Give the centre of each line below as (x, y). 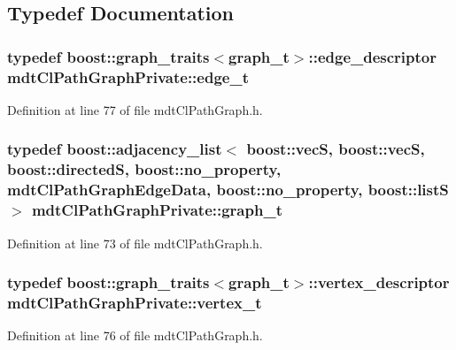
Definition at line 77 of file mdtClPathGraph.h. (135, 109)
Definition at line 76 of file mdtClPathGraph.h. (135, 335)
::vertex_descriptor (379, 282)
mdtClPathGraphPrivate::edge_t (128, 76)
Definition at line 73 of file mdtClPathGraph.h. (135, 243)
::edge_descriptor (372, 56)
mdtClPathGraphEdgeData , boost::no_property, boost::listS (228, 190)
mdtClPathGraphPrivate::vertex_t (135, 302)
